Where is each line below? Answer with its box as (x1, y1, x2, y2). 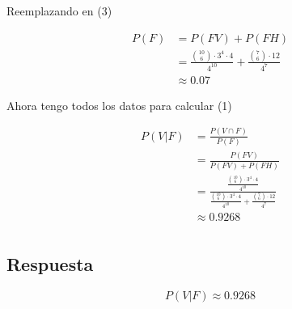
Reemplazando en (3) (6, 2, 112, 19)
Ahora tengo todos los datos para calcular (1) (6, 96, 232, 113)
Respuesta (6, 251, 94, 276)
